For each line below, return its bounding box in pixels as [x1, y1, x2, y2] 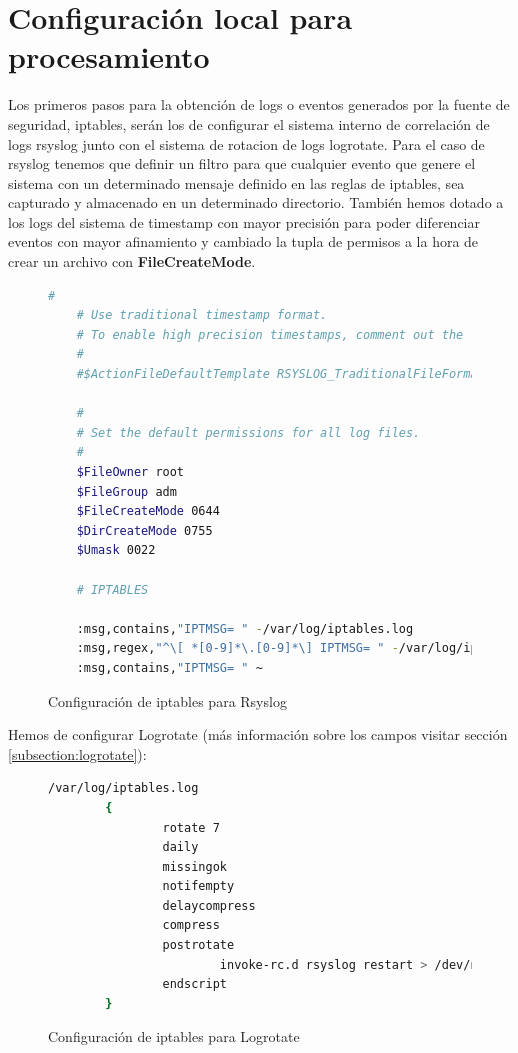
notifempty [162, 879, 235, 894]
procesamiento [8, 36, 210, 77]
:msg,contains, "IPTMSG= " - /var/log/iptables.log [76, 621, 414, 636]
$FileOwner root [76, 465, 185, 479]
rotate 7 [162, 820, 220, 835]
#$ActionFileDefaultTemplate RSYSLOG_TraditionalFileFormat [76, 367, 485, 382]
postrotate [162, 938, 235, 953]
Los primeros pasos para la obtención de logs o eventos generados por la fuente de [8, 94, 510, 115]
